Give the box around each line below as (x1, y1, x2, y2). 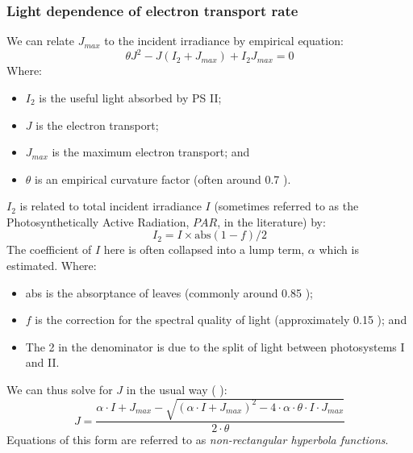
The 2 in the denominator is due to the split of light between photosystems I (25, 338, 405, 355)
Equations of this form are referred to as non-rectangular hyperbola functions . (6, 431, 389, 448)
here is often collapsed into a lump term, (103, 241, 305, 258)
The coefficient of (6, 241, 92, 258)
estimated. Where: (6, 257, 97, 274)
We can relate (6, 32, 75, 49)
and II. (25, 354, 60, 371)
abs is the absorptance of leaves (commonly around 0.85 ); (25, 284, 314, 301)
